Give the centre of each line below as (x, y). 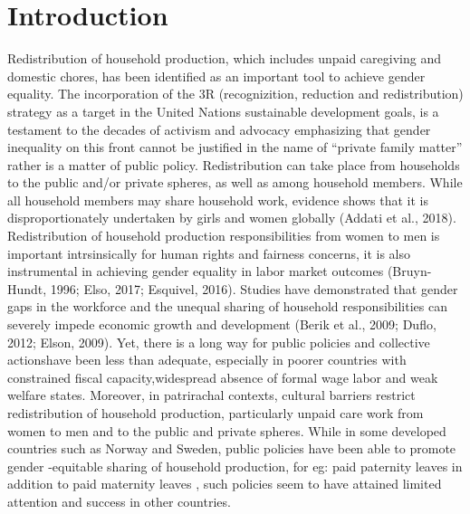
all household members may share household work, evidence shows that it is (218, 200)
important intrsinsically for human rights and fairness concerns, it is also (209, 253)
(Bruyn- (409, 271)
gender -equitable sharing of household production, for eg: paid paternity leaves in (235, 466)
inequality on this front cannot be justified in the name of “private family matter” (235, 147)
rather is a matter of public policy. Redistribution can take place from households (234, 164)
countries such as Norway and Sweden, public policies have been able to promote (232, 448)
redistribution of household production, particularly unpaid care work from (216, 413)
